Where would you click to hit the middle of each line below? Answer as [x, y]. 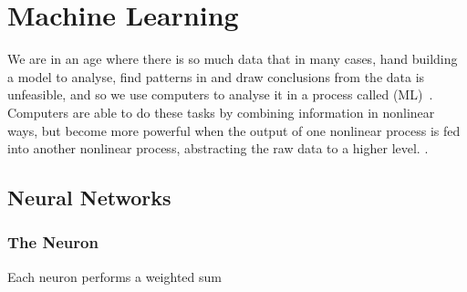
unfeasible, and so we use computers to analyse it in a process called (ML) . [220, 94]
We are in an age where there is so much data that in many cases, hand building [233, 59]
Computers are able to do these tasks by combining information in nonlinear [221, 112]
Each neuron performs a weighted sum [114, 276]
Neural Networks [89, 198]
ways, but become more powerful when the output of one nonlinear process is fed [234, 130]
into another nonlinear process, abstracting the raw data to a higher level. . [218, 148]
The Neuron [53, 242]
